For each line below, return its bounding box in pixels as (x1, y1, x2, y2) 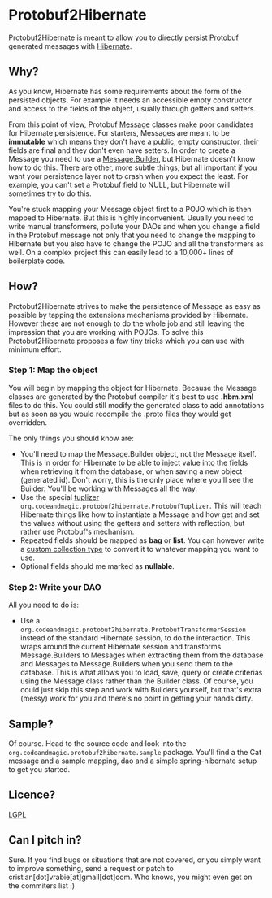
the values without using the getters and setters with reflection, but (19, 518, 245, 527)
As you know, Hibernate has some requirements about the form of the (8, 86, 242, 96)
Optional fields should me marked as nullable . (19, 561, 175, 570)
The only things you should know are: (8, 433, 134, 443)
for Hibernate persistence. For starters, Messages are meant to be (8, 128, 230, 137)
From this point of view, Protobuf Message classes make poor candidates (8, 119, 254, 129)
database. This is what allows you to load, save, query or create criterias (19, 668, 263, 678)
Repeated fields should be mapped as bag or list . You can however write (19, 535, 265, 545)
